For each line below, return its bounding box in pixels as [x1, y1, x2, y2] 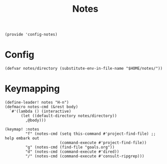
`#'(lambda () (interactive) [9, 109, 71, 114]
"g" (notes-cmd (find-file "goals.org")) [25, 145, 115, 150]
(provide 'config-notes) [5, 32, 58, 37]
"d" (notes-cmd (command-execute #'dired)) [25, 149, 120, 154]
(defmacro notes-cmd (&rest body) [5, 105, 79, 110]
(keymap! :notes [5, 127, 39, 132]
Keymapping [5, 83, 60, 95]
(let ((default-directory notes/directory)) [20, 113, 117, 118]
